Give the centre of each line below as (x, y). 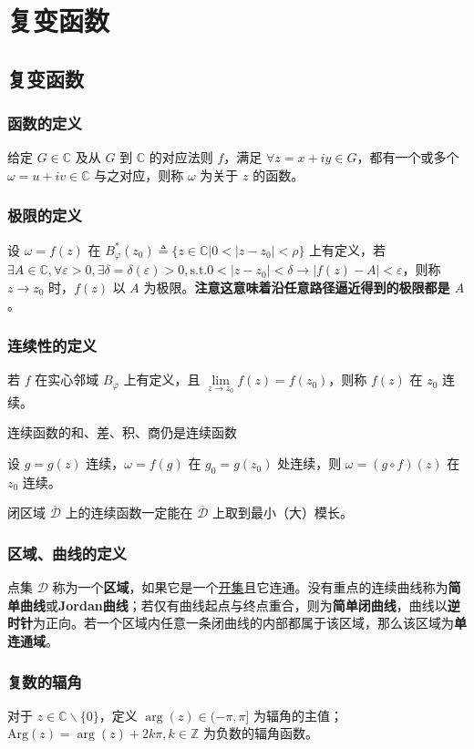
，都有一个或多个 (408, 157)
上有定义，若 (348, 249)
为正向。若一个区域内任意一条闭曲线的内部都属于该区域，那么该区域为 (243, 623)
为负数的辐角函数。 (260, 733)
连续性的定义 (52, 345)
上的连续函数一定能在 (129, 513)
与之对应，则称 (139, 174)
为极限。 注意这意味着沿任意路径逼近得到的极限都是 (297, 287)
